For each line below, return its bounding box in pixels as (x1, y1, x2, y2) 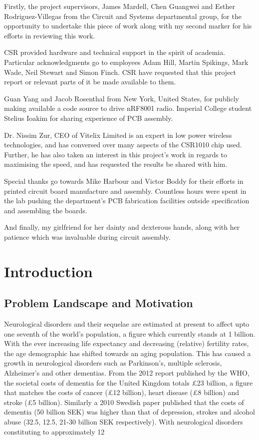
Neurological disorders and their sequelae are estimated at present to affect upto (4, 319, 250, 329)
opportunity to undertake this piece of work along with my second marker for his (4, 20, 252, 31)
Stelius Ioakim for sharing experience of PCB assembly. (4, 112, 173, 123)
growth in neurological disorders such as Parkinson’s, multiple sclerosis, (4, 358, 222, 368)
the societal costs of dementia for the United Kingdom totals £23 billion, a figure (4, 377, 253, 388)
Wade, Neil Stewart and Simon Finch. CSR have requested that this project (4, 66, 237, 77)
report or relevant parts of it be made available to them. (4, 76, 176, 87)
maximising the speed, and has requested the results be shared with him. (4, 159, 228, 169)
